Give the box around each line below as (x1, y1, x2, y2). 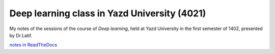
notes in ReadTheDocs (9, 42, 58, 48)
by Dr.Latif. (9, 32, 33, 38)
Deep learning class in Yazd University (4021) (9, 8, 206, 19)
